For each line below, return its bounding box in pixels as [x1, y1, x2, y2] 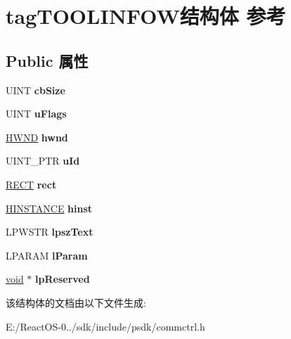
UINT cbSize [6, 82, 65, 97]
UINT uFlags [6, 106, 67, 121]
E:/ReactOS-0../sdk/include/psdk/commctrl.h [6, 319, 205, 333]
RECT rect [6, 177, 57, 191]
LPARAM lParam [6, 248, 88, 262]
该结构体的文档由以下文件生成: [6, 295, 146, 309]
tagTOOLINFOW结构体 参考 [6, 1, 286, 30]
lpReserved [35, 271, 90, 286]
